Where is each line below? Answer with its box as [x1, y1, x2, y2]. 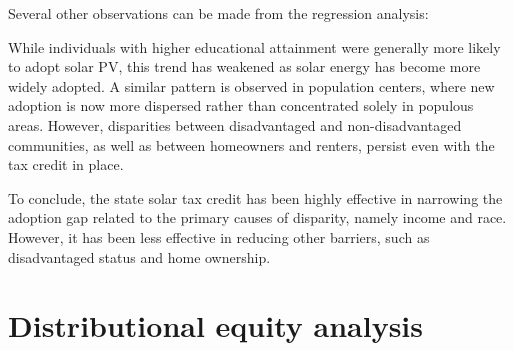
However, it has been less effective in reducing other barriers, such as [8, 226, 430, 247]
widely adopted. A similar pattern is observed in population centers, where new [8, 75, 495, 96]
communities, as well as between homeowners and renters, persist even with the [8, 134, 495, 155]
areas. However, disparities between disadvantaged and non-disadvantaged [8, 114, 462, 135]
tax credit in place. [8, 154, 124, 175]
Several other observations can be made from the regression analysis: [8, 3, 429, 23]
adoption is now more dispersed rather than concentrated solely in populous [8, 95, 474, 116]
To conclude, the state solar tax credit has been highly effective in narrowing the [8, 187, 503, 208]
